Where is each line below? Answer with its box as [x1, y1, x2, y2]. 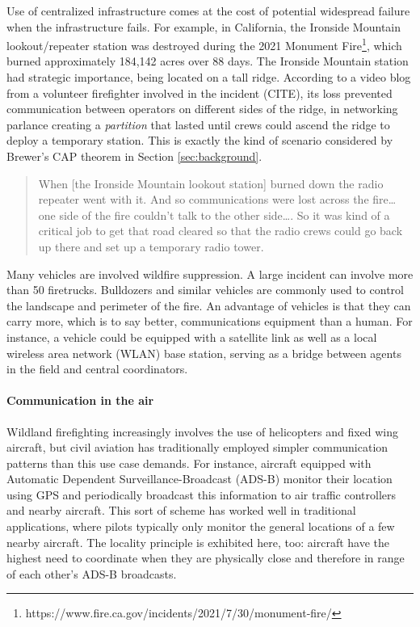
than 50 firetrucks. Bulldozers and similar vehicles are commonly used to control [6, 281, 404, 298]
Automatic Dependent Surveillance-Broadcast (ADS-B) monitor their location [6, 470, 393, 487]
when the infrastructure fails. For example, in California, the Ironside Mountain [6, 18, 401, 35]
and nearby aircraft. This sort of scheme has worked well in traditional [6, 502, 356, 519]
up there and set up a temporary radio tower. [38, 238, 264, 255]
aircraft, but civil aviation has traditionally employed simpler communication [6, 439, 388, 456]
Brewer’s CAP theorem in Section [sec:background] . [6, 148, 262, 164]
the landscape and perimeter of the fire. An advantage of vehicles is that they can [6, 297, 411, 313]
